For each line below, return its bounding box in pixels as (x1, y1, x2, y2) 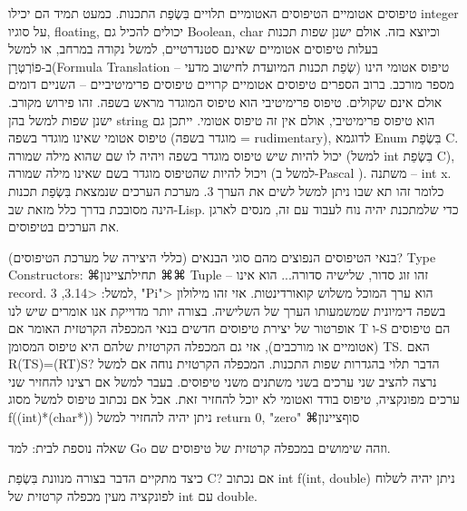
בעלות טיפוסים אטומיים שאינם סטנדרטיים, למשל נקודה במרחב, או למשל (8, 39, 378, 58)
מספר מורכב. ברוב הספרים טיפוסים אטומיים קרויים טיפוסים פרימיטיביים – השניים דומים (8, 74, 454, 93)
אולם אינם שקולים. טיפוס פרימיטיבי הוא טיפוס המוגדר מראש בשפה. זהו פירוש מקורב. (8, 92, 443, 111)
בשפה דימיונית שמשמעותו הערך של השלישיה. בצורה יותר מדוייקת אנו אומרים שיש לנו (8, 300, 446, 319)
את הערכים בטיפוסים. (8, 217, 120, 236)
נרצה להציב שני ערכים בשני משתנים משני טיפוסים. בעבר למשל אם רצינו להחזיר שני (8, 371, 437, 390)
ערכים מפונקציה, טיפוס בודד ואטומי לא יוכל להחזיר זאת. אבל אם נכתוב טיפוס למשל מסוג (8, 389, 460, 408)
